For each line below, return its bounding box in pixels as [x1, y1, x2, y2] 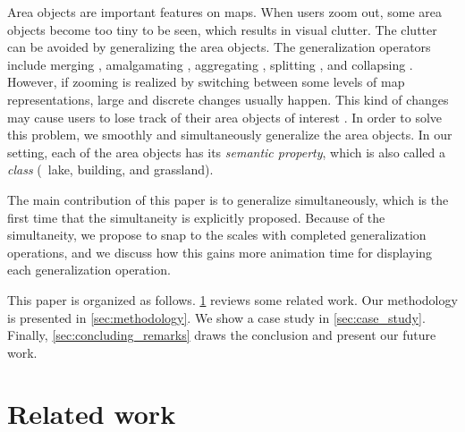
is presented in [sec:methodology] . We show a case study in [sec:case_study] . [7, 308, 426, 326]
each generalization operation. [7, 260, 171, 279]
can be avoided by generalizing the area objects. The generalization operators [7, 38, 431, 56]
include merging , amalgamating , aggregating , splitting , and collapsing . [7, 55, 413, 73]
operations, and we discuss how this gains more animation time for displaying [7, 242, 433, 261]
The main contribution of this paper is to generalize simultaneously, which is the [7, 190, 449, 208]
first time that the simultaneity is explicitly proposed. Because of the [7, 208, 385, 226]
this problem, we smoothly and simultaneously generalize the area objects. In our [7, 125, 452, 144]
